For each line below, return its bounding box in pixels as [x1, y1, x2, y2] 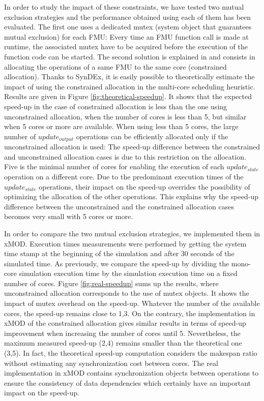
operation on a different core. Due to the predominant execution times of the [4, 171, 244, 181]
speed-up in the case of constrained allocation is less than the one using [4, 101, 227, 111]
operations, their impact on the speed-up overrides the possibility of [39, 181, 250, 192]
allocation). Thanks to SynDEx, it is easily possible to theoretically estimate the [4, 71, 255, 82]
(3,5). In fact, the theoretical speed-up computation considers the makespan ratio [4, 348, 257, 358]
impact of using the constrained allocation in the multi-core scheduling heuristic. [4, 81, 255, 91]
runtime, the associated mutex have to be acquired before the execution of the [4, 41, 248, 52]
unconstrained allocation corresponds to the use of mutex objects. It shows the [4, 288, 249, 298]
